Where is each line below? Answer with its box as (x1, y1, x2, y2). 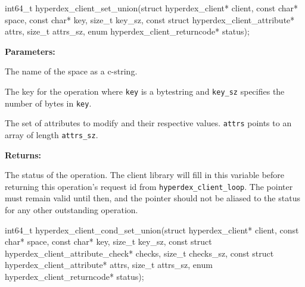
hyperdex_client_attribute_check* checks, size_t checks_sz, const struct (5, 247, 274, 259)
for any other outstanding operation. (5, 204, 138, 216)
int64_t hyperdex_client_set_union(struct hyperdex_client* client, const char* (5, 2, 298, 14)
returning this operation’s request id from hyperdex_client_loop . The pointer (5, 180, 293, 192)
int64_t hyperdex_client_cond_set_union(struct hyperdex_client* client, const (5, 223, 299, 236)
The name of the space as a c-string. (5, 65, 138, 77)
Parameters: (5, 45, 55, 57)
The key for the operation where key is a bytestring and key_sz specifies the (5, 85, 285, 97)
